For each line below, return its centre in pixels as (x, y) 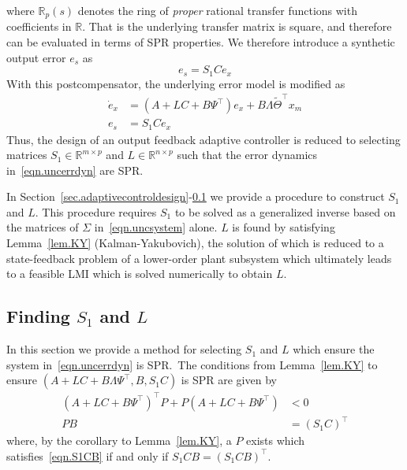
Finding (38, 316)
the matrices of (43, 227)
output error (36, 57)
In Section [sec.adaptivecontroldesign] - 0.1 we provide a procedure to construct (196, 196)
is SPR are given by (229, 380)
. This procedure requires (96, 211)
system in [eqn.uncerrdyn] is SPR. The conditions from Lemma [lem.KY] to (192, 364)
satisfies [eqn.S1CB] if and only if (88, 455)
